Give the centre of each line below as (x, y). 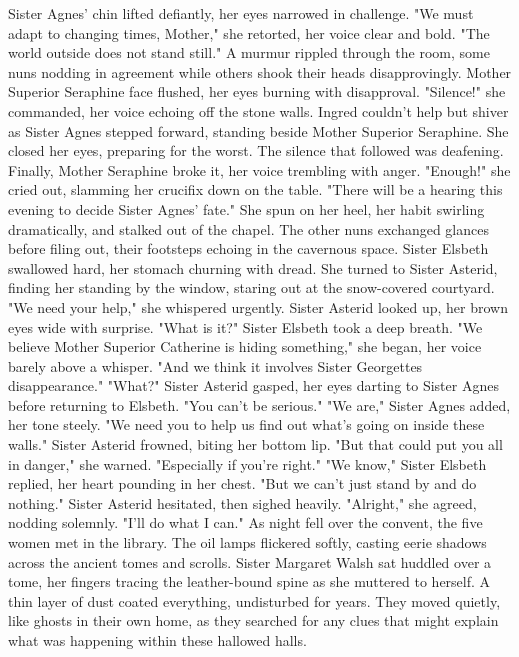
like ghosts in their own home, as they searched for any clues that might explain (253, 620)
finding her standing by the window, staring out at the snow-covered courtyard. (251, 287)
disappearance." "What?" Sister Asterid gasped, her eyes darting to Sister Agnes (253, 385)
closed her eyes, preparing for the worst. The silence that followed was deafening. (256, 150)
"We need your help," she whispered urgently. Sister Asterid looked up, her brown (258, 306)
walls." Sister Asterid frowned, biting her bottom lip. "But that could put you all (255, 444)
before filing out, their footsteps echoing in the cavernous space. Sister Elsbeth (248, 248)
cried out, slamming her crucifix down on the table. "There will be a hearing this (255, 189)
